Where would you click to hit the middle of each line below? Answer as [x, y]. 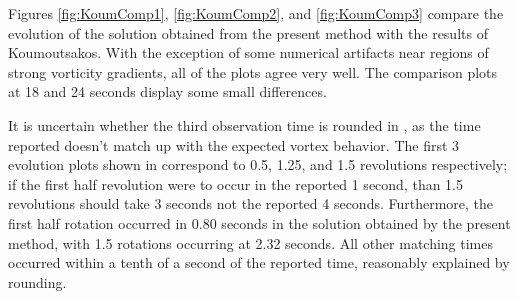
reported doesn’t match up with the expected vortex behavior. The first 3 [234, 144]
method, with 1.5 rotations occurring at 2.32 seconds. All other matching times [251, 242]
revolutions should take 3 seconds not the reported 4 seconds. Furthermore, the [251, 203]
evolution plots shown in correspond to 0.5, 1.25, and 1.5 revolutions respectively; [258, 164]
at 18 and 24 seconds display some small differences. [167, 91]
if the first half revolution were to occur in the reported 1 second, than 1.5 [236, 183]
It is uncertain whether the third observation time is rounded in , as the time [244, 124]
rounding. [37, 281]
